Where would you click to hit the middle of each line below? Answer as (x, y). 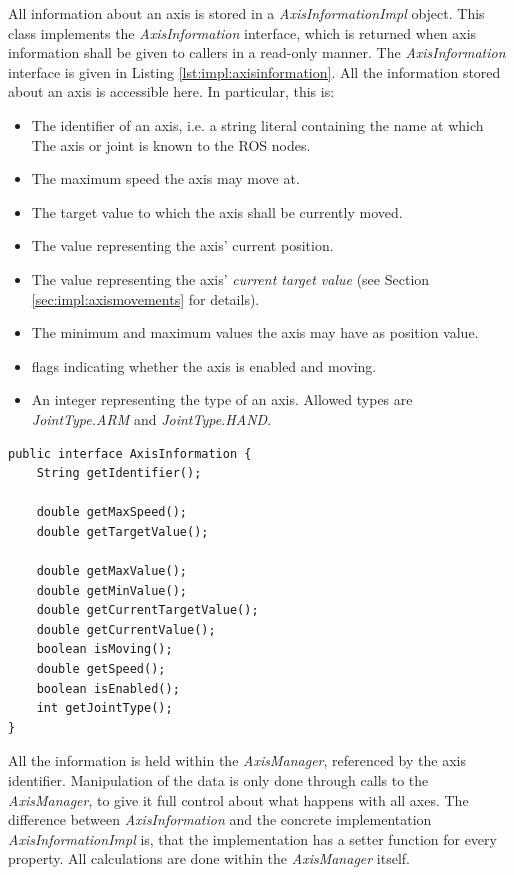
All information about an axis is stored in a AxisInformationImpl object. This (246, 13)
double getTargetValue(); (122, 531)
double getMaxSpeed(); (111, 512)
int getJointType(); (104, 708)
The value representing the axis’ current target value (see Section (230, 278)
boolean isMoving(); (104, 649)
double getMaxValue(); (111, 571)
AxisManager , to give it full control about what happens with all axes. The (238, 799)
